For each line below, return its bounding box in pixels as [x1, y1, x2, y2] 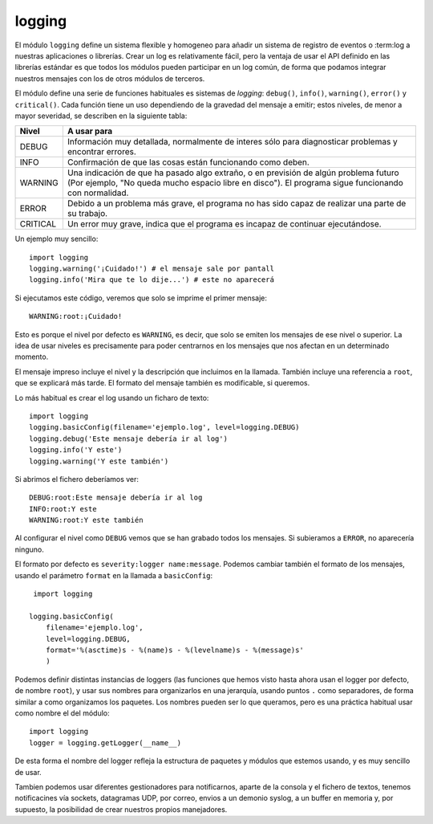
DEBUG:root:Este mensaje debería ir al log [29, 493, 203, 502]
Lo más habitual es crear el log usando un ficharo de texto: [14, 393, 209, 402]
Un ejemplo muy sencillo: [14, 234, 99, 244]
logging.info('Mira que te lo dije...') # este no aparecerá [29, 275, 274, 284]
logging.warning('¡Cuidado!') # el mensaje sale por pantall [29, 264, 274, 273]
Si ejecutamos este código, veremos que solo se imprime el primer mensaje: [14, 293, 268, 303]
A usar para [67, 125, 113, 137]
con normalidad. [67, 187, 129, 198]
